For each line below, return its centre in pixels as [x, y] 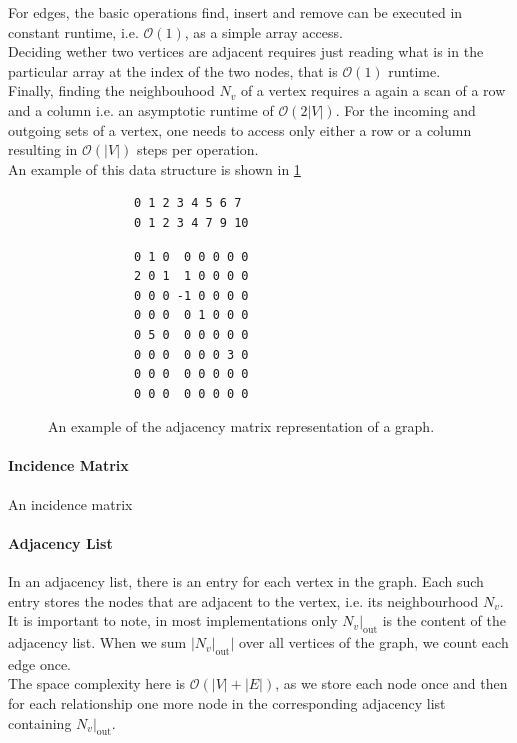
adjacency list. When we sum [97, 642]
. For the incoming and [405, 109]
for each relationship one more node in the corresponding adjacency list [227, 703]
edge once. [39, 663]
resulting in [43, 149]
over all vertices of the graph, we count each [374, 642]
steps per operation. [197, 149]
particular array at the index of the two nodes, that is [173, 70]
